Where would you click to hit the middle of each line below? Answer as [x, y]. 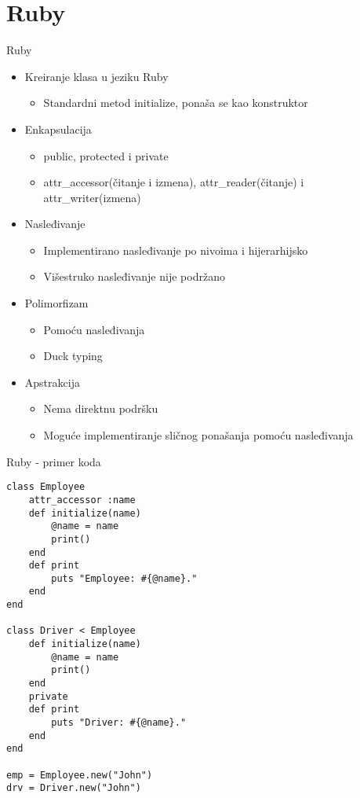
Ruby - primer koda [54, 461]
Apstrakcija [52, 382]
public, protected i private [106, 155]
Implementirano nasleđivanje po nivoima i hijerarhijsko [176, 250]
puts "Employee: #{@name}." [124, 578]
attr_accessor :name [82, 500]
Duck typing [73, 356]
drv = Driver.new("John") [74, 788]
